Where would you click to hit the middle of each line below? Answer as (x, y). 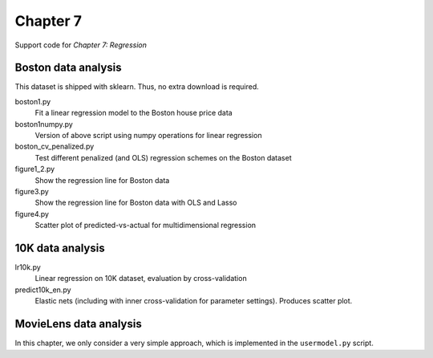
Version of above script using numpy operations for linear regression (148, 136)
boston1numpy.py (44, 124)
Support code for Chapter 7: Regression (81, 45)
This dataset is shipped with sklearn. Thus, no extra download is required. (137, 87)
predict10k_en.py (43, 290)
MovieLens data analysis (78, 324)
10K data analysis (60, 248)
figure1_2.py (35, 169)
